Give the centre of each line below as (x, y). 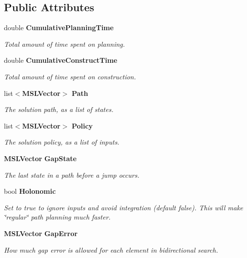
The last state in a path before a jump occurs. (72, 175)
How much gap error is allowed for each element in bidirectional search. (111, 249)
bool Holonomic (30, 191)
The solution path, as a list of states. (59, 109)
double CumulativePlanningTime (59, 28)
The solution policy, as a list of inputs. (62, 142)
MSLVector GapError (41, 233)
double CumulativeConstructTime (61, 60)
